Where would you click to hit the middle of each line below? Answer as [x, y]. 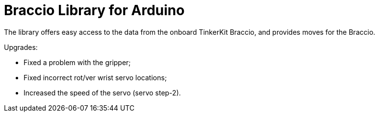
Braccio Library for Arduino [94, 10]
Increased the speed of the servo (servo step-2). [102, 93]
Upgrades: [21, 47]
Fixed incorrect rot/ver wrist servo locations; [95, 77]
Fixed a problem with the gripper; [77, 62]
